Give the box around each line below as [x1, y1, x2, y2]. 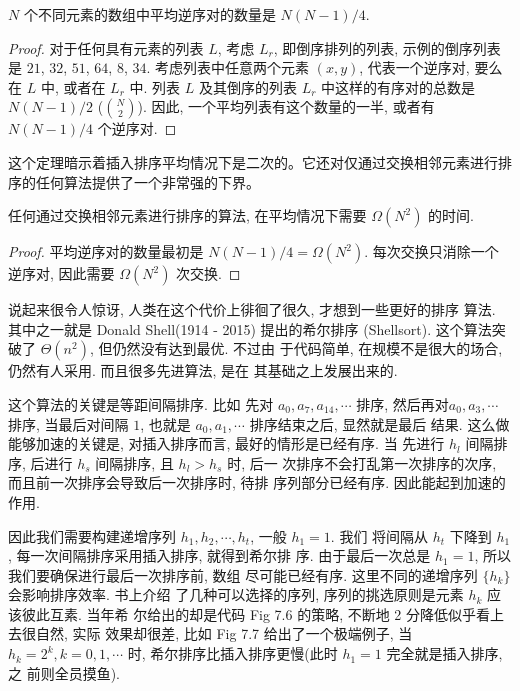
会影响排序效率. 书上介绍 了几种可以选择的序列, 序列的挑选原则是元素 [8, 584, 464, 605]
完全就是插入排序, [386, 643, 503, 664]
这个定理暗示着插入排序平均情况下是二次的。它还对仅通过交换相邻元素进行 [8, 151, 498, 172]
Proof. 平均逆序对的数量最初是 [8, 241, 204, 262]
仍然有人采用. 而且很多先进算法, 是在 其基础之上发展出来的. [8, 360, 398, 381]
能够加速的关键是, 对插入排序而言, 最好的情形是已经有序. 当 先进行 [8, 433, 445, 454]
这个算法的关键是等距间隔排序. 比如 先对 [8, 393, 274, 414]
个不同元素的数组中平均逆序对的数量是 [23, 4, 276, 24]
